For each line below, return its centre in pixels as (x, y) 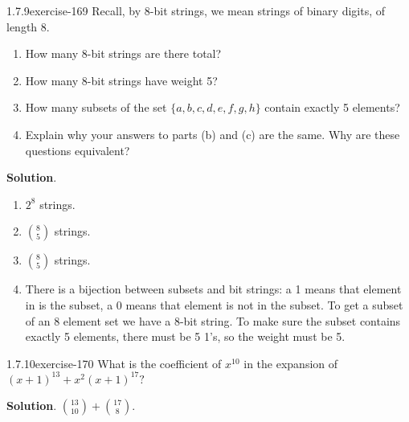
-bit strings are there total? (154, 53)
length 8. (28, 26)
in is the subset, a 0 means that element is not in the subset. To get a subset (214, 304)
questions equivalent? (78, 150)
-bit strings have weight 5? (152, 80)
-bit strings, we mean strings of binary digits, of (268, 10)
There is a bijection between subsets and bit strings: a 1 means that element (213, 289)
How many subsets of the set (96, 107)
